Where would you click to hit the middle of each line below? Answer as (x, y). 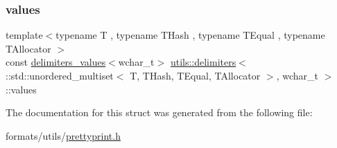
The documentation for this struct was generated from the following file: (159, 112)
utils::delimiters (203, 62)
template (24, 35)
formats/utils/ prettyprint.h (63, 135)
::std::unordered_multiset (60, 75)
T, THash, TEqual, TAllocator (195, 75)
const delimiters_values (56, 62)
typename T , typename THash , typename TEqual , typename (190, 35)
